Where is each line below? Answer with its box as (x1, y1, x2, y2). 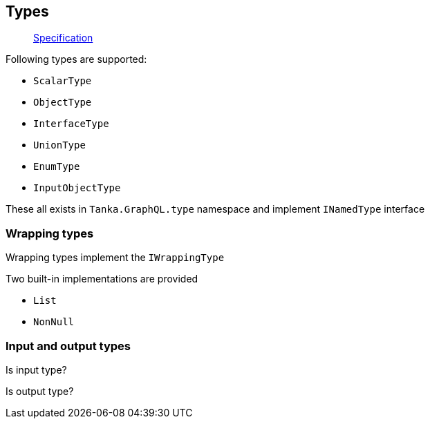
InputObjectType (33, 182, 121, 194)
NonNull (33, 316, 75, 328)
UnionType (33, 139, 86, 151)
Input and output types (6, 338, 131, 353)
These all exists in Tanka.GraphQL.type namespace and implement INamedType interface (6, 203, 425, 215)
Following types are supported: (6, 53, 147, 66)
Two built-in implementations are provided (6, 273, 198, 285)
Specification (33, 32, 93, 44)
